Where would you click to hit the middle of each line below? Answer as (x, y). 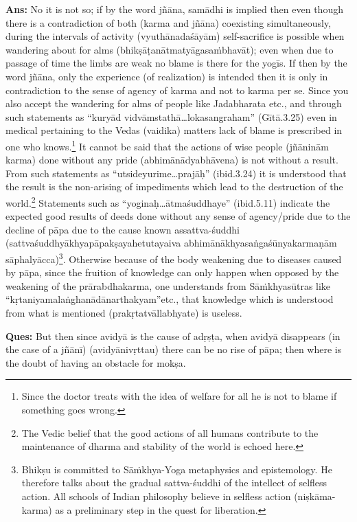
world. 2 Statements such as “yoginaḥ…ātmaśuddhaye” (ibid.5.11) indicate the (168, 201)
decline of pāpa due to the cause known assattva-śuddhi (123, 229)
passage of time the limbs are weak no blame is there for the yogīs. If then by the (176, 63)
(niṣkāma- (315, 496)
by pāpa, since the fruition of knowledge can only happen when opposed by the (172, 272)
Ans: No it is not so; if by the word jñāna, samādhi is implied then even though (174, 9)
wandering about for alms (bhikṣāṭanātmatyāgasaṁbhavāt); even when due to (170, 49)
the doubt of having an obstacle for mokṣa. (96, 362)
